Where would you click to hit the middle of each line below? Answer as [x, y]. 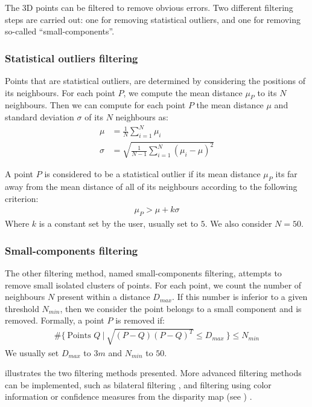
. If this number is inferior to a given [240, 297]
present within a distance [103, 297]
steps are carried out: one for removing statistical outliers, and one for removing [153, 19]
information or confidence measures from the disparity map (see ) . [129, 396]
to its [267, 92]
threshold [22, 308]
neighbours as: [142, 116]
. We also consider [238, 223]
